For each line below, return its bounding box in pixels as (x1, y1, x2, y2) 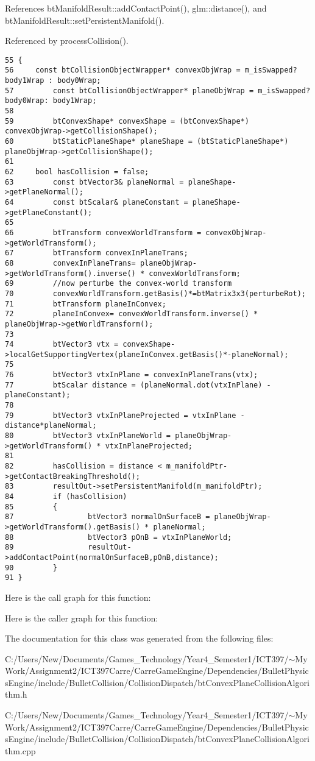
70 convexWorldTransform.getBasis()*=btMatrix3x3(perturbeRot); (5, 289, 306, 298)
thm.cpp (5, 744, 36, 757)
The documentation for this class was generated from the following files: (5, 632, 274, 645)
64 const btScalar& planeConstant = (5, 197, 188, 207)
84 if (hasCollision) (5, 492, 127, 501)
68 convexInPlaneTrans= (5, 258, 136, 267)
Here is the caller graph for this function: (5, 611, 158, 624)
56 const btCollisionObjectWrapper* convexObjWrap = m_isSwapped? (5, 66, 297, 75)
